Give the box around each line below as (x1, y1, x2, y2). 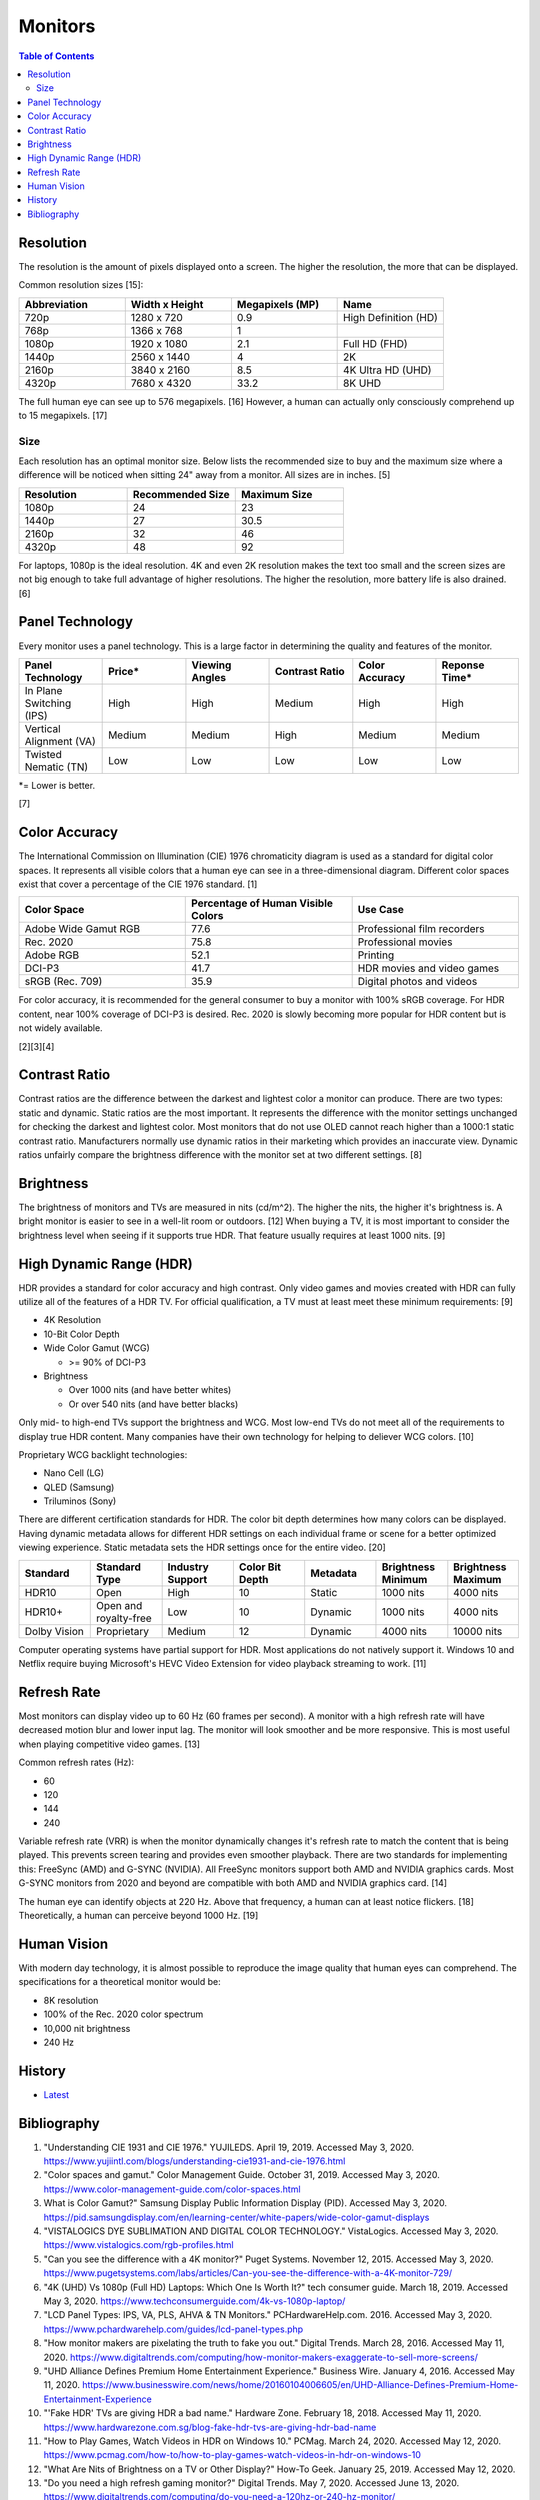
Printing (357, 948, 395, 962)
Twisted (24, 747, 62, 761)
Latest (43, 2088, 70, 2100)
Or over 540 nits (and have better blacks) (68, 1398, 239, 1410)
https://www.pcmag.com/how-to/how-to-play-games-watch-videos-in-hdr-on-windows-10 (43, 2449, 422, 2461)
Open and (95, 1598, 143, 1612)
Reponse (441, 658, 485, 672)
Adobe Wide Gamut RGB (24, 922, 140, 936)
